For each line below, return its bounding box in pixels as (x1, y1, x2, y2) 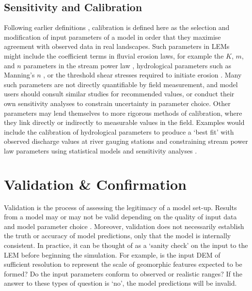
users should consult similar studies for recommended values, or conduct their (4, 89, 235, 99)
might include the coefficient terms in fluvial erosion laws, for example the (4, 50, 224, 61)
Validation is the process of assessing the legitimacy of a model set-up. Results (4, 202, 237, 212)
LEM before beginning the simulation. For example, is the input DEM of (4, 249, 220, 260)
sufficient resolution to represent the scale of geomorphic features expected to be (4, 259, 242, 269)
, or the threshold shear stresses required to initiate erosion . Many (43, 70, 242, 80)
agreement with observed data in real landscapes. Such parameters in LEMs (4, 41, 230, 51)
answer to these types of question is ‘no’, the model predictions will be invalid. (4, 278, 237, 288)
